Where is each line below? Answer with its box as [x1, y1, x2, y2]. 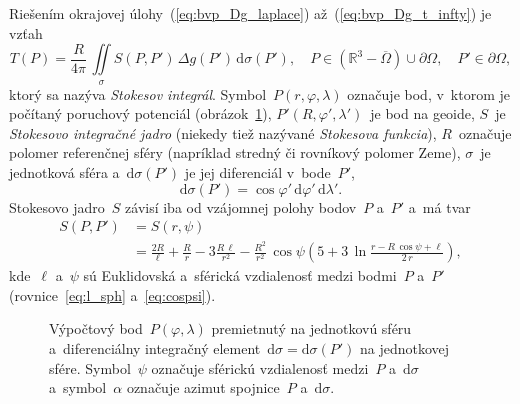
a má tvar [408, 196, 471, 217]
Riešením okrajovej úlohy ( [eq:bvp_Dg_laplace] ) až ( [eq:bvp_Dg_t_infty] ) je [9, 3, 492, 23]
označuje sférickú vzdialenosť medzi [151, 357, 369, 378]
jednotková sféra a [9, 161, 120, 182]
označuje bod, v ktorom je [347, 83, 510, 104]
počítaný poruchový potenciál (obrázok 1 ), [9, 103, 272, 124]
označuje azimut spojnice [126, 377, 280, 398]
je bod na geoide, [370, 103, 475, 124]
